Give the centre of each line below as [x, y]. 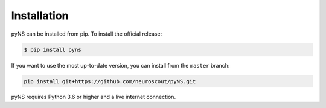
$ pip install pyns [53, 49]
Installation [40, 16]
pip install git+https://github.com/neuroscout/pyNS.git [110, 81]
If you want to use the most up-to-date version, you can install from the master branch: [120, 65]
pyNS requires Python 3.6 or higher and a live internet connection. [94, 97]
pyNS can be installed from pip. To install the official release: [87, 34]
